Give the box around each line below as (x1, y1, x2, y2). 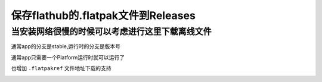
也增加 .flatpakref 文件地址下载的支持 (11, 65, 112, 72)
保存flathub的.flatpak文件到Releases (11, 9, 196, 22)
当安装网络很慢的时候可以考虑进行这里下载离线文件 (11, 26, 212, 37)
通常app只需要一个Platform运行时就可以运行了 (11, 53, 125, 61)
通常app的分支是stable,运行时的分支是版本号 (11, 43, 121, 50)
